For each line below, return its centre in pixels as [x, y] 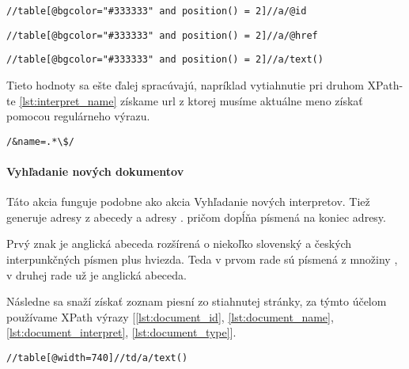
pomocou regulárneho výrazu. [78, 116]
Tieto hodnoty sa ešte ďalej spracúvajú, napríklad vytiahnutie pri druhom [185, 84]
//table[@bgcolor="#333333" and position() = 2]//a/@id [157, 11]
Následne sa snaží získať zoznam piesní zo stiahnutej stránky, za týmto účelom [197, 301]
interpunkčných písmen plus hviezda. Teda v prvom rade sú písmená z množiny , [202, 259]
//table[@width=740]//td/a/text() [97, 358]
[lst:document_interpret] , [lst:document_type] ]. [121, 332]
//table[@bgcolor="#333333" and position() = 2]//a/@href [162, 35]
